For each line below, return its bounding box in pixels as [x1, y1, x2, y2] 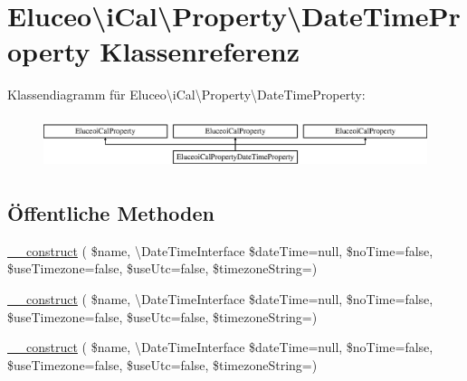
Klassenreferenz [100, 33, 300, 70]
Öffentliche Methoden [7, 198, 214, 226]
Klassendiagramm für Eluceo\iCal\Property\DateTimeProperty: [7, 85, 366, 104]
